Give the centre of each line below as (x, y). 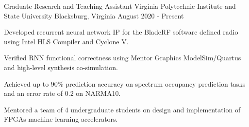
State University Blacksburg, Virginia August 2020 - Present (94, 15)
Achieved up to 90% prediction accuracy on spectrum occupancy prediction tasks (125, 83)
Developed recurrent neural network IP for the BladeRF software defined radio (121, 32)
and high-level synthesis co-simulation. (61, 67)
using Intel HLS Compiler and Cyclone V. (66, 41)
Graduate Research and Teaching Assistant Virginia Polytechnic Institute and (120, 6)
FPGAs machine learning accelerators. (61, 119)
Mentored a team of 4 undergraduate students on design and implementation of (122, 109)
